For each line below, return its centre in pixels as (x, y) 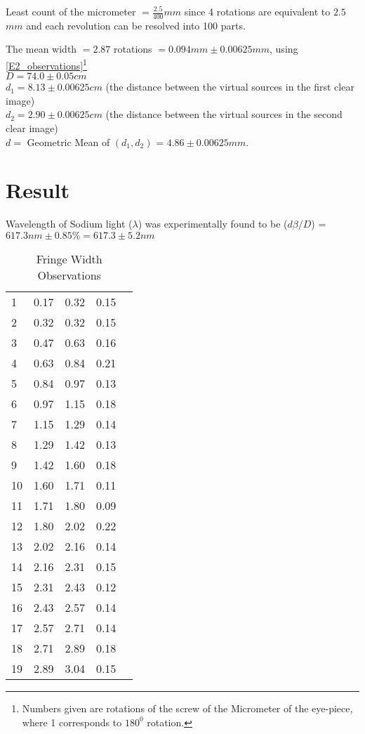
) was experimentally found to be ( (213, 224)
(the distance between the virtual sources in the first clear (230, 87)
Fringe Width (69, 258)
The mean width (41, 49)
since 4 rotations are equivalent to (257, 11)
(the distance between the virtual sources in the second (224, 114)
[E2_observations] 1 (46, 64)
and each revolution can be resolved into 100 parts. (136, 25)
